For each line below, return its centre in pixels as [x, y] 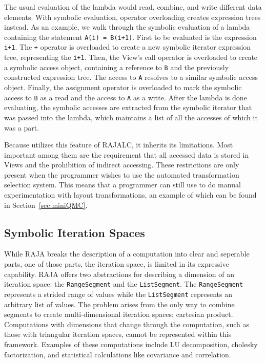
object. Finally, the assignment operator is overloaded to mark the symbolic [123, 87]
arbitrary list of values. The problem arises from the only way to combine [119, 304]
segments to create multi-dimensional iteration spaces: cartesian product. [119, 314]
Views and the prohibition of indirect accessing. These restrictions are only [122, 165]
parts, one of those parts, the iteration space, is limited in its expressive [117, 264]
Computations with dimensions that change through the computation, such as [127, 324]
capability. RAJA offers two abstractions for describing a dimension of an [119, 274]
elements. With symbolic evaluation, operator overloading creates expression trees [132, 17]
